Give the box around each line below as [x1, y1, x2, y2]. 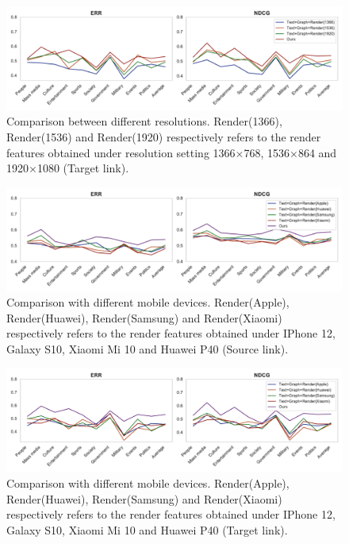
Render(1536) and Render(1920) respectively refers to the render [6, 129, 321, 145]
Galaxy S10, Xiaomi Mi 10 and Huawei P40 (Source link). [6, 341, 289, 357]
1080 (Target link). [36, 160, 129, 176]
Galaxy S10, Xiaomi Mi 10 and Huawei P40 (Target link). [6, 521, 288, 538]
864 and [297, 144, 337, 160]
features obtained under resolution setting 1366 [6, 144, 236, 160]
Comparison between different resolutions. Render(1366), [6, 113, 282, 129]
